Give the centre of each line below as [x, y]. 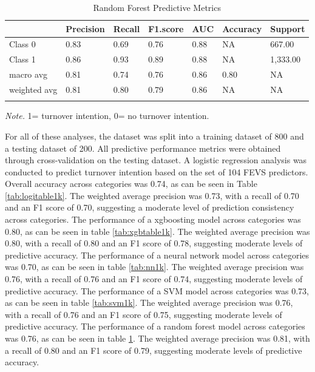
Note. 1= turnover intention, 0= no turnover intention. [107, 116]
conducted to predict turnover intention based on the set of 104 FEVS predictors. [157, 171]
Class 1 [22, 59]
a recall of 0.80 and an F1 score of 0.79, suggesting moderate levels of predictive [154, 350]
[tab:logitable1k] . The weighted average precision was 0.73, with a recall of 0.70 [152, 195]
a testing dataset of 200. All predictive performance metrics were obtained [143, 148]
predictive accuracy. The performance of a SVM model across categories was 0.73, [157, 290]
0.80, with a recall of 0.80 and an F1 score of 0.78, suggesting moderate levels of [154, 243]
